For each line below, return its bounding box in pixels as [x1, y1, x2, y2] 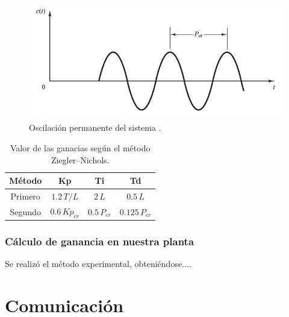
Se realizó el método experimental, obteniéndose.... [5, 257, 191, 270]
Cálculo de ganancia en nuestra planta [5, 234, 194, 249]
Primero [10, 190, 40, 202]
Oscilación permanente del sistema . [29, 121, 161, 134]
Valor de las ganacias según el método [10, 142, 151, 154]
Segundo [10, 205, 41, 218]
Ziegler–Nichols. [51, 153, 110, 166]
